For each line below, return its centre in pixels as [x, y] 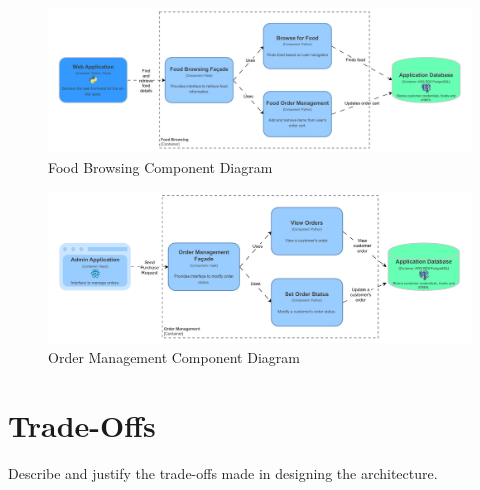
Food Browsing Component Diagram [160, 166]
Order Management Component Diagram [174, 356]
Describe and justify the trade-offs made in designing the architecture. [223, 473]
